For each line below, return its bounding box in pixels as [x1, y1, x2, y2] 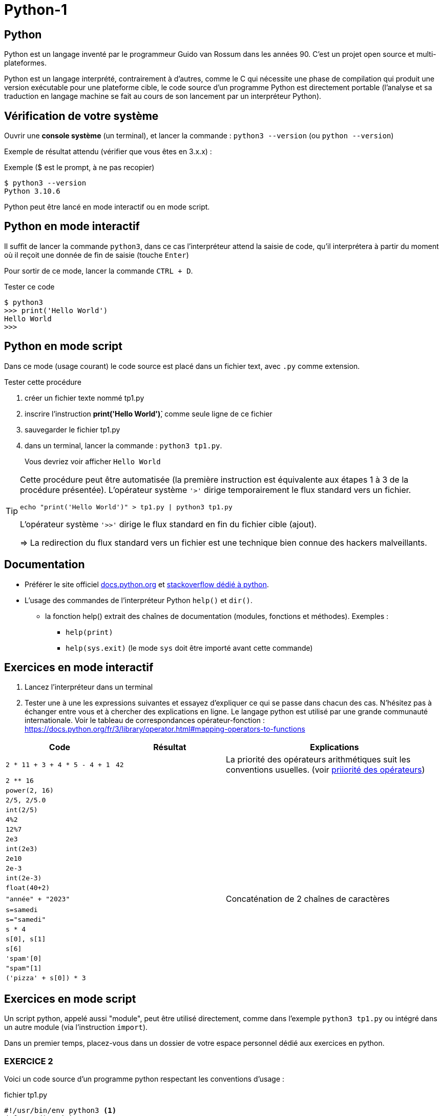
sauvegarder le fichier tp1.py [25, 425, 120, 434]
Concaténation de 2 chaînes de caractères [226, 894, 390, 904]
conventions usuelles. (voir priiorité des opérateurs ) [226, 764, 425, 775]
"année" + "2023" [6, 895, 70, 903]
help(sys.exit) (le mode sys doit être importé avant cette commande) [66, 643, 313, 652]
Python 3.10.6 [4, 187, 60, 196]
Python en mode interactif [4, 220, 140, 233]
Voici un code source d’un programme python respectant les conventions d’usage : [4, 1074, 285, 1083]
